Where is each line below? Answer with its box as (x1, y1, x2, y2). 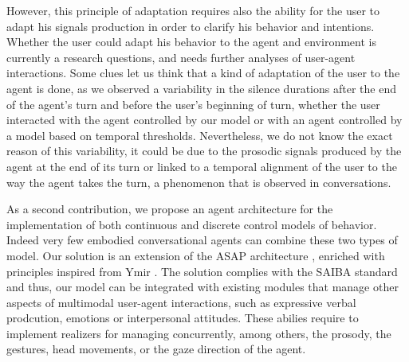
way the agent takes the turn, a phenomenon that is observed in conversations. (6, 173, 391, 190)
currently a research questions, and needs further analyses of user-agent (6, 49, 356, 65)
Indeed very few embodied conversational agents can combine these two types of (6, 232, 398, 248)
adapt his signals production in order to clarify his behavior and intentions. (6, 18, 375, 34)
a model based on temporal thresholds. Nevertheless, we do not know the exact (6, 127, 393, 143)
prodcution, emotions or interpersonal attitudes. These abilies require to (6, 309, 359, 326)
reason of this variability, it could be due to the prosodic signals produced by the (6, 142, 402, 159)
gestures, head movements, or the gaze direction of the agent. (6, 341, 306, 357)
